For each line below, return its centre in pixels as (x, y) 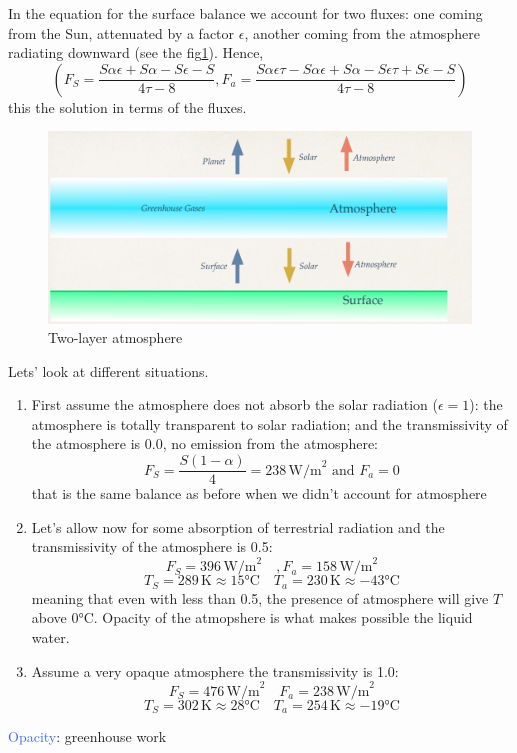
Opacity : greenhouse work (87, 736)
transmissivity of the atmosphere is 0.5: (152, 546)
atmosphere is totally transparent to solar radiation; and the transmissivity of (269, 423)
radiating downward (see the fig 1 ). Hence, (136, 52)
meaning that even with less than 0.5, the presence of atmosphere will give (260, 597)
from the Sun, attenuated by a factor (121, 32)
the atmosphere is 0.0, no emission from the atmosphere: (204, 443)
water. (50, 637)
